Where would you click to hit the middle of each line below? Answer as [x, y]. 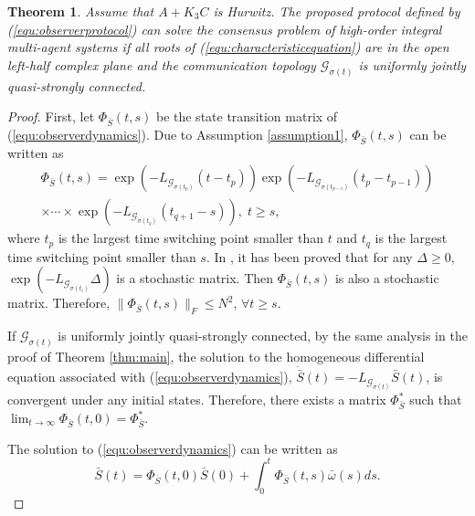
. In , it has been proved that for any [309, 256]
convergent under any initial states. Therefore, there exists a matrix [197, 400]
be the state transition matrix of [247, 116]
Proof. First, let [51, 116]
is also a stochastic [387, 278]
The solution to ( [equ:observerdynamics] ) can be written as [173, 448]
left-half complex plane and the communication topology [162, 64]
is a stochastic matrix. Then [195, 278]
